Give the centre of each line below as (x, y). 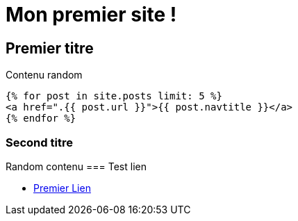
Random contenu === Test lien (76, 166)
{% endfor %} (41, 118)
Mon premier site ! (91, 15)
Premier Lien (62, 188)
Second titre (39, 142)
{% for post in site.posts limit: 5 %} (114, 96)
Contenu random (44, 75)
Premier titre (50, 48)
